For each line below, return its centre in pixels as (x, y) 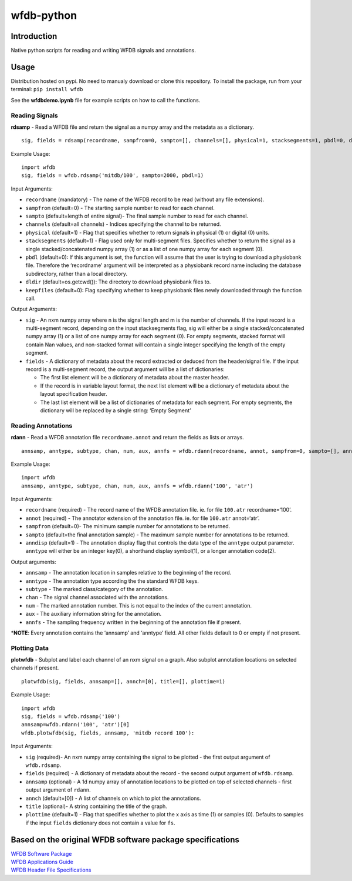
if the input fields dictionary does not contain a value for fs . (100, 823)
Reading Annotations (42, 425)
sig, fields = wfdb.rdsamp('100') (71, 717)
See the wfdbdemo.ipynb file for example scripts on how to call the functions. (106, 100)
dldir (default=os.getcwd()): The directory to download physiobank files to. (118, 282)
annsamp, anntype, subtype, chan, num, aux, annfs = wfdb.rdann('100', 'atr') (137, 486)
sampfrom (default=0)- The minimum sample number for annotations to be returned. (128, 526)
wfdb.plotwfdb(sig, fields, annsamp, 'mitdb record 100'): (108, 733)
